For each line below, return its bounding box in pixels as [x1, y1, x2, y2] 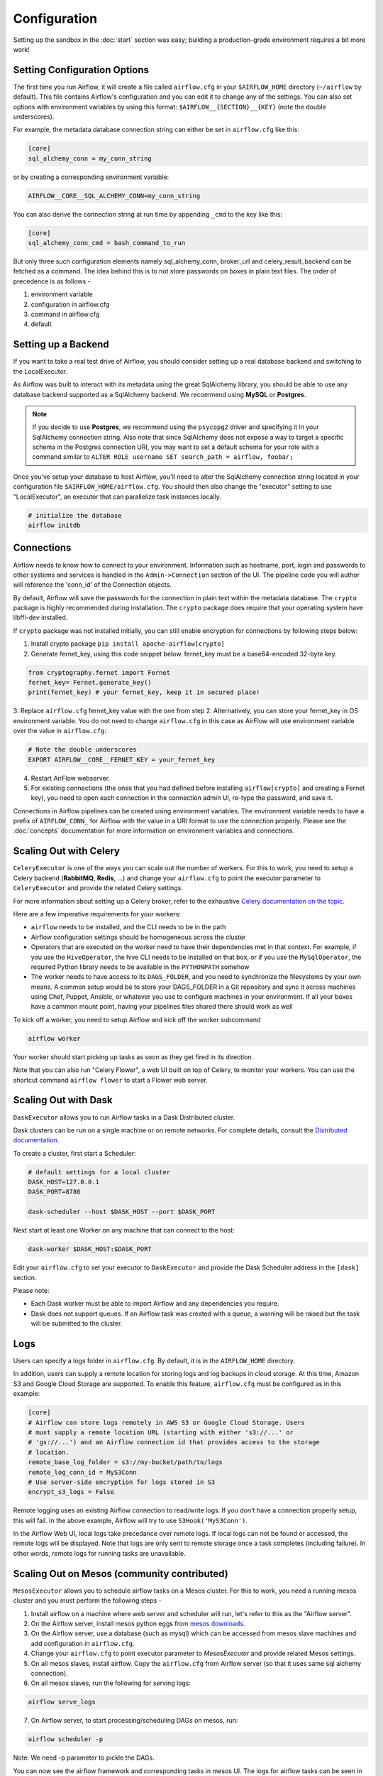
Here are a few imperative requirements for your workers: [13, 909, 182, 918]
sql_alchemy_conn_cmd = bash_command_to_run [28, 239, 186, 247]
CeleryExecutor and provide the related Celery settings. [13, 884, 184, 892]
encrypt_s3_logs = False [28, 1488, 115, 1496]
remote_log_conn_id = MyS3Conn [28, 1468, 138, 1476]
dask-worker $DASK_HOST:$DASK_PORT [28, 1245, 152, 1253]
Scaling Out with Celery [13, 845, 121, 857]
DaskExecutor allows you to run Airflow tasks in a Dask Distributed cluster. [13, 1112, 235, 1122]
